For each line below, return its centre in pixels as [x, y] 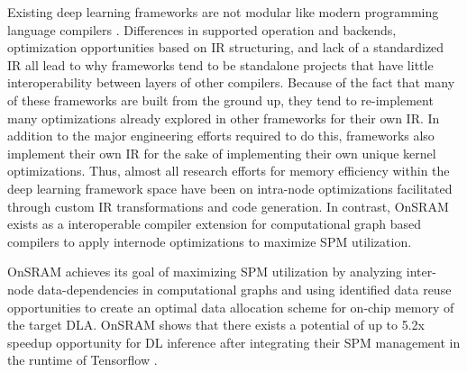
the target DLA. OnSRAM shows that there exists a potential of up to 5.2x [216, 325]
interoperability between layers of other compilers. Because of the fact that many [231, 82]
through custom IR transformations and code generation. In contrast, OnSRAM [228, 206]
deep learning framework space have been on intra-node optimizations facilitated [230, 188]
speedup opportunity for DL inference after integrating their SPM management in [234, 342]
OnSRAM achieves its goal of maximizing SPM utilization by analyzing [205, 272]
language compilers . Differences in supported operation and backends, [202, 29]
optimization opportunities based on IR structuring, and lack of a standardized [226, 47]
